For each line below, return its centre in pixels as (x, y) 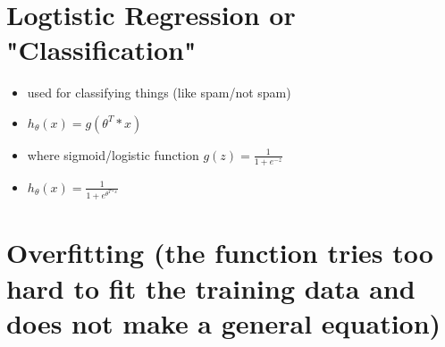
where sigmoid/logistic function (113, 154)
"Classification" (101, 50)
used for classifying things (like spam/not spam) (159, 93)
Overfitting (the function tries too (220, 253)
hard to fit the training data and (211, 288)
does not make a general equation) (224, 322)
